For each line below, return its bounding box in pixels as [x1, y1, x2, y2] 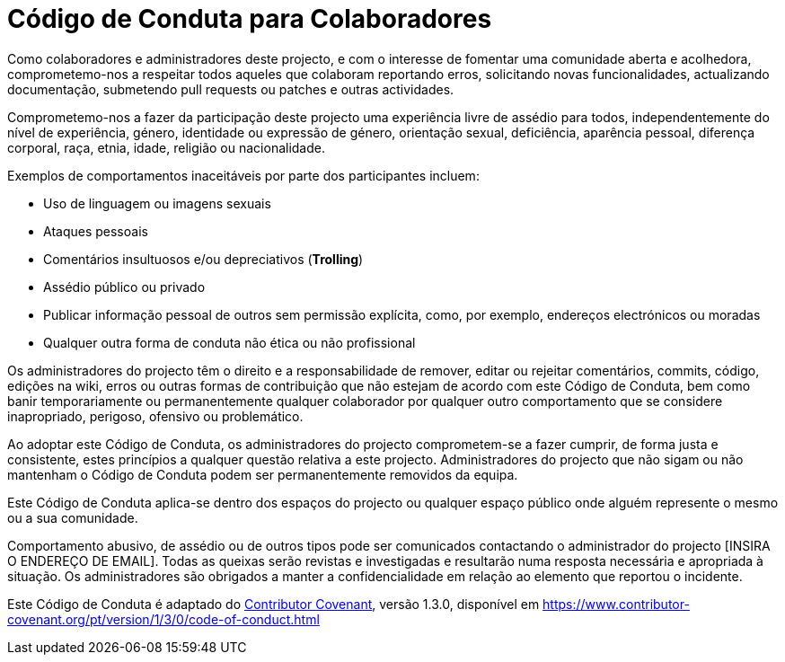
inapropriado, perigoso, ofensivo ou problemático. [7, 408, 304, 424]
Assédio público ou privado [43, 278, 206, 295]
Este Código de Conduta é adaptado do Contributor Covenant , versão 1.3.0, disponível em [7, 596, 540, 612]
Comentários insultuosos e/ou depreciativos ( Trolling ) [43, 251, 364, 267]
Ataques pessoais [43, 223, 148, 239]
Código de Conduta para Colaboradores [7, 4, 492, 34]
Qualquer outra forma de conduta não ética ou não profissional [43, 334, 416, 350]
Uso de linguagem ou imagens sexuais [43, 195, 271, 211]
